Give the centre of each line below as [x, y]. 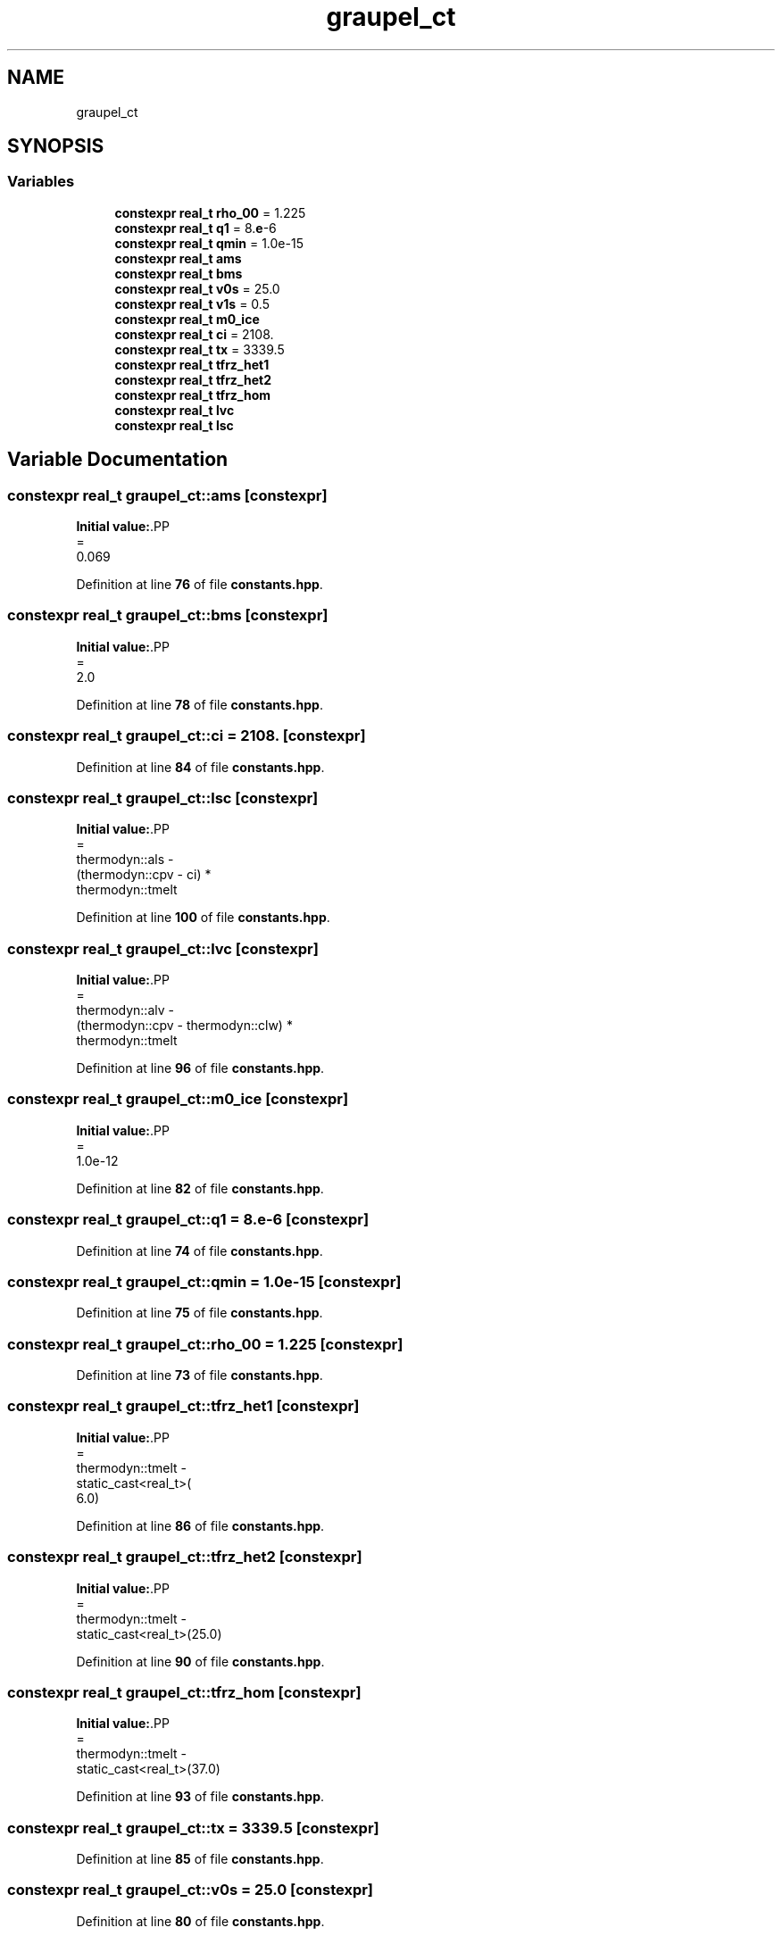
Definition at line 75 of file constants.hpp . [200, 1313]
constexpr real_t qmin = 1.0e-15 [209, 243]
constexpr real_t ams [178, 258]
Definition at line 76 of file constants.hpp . [200, 585]
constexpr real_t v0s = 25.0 [197, 288]
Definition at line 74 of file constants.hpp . [200, 1251]
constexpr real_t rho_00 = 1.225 [210, 212]
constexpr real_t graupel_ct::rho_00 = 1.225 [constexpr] [205, 1344]
